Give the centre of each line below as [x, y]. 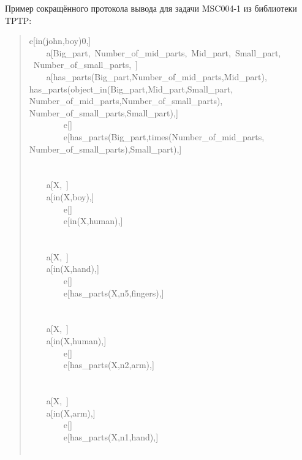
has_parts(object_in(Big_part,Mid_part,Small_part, [131, 89]
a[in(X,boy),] [70, 196]
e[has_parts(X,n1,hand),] [111, 436]
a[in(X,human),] [76, 341]
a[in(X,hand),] [73, 269]
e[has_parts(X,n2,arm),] [109, 365]
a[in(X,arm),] [71, 413]
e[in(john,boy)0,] [60, 41]
